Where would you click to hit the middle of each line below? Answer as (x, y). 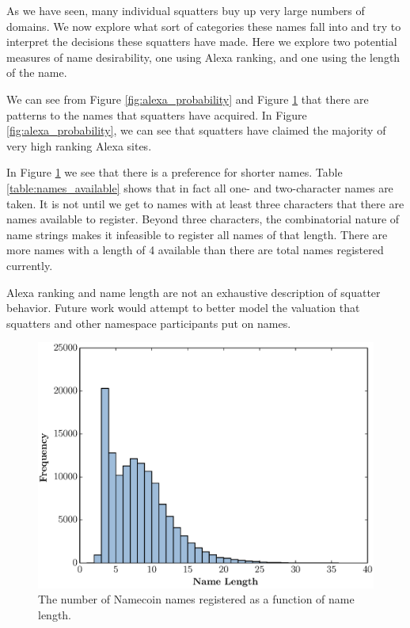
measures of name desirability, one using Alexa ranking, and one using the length (203, 57)
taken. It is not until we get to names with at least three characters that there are (205, 203)
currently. (30, 265)
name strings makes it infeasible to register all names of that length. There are (197, 234)
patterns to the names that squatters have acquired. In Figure (157, 114)
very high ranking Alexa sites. (79, 145)
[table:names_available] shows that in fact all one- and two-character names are (200, 187)
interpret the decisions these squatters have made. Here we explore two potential (202, 42)
